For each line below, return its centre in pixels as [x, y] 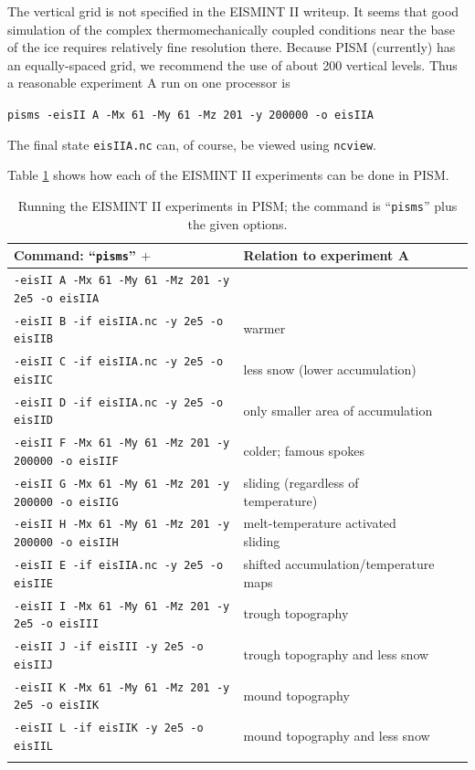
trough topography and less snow [336, 654]
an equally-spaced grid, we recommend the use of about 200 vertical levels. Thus [232, 64]
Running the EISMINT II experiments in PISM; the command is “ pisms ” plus [237, 205]
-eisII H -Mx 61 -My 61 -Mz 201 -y [122, 525]
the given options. [237, 223]
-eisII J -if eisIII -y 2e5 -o [109, 647]
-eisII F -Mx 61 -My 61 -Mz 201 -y [122, 443]
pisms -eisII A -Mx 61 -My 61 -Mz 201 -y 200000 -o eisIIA [190, 115]
